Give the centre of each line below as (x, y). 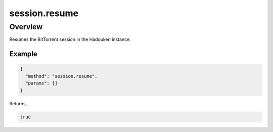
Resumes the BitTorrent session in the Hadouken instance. (70, 39)
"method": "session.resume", (62, 76)
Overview (26, 27)
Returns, (18, 103)
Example (23, 54)
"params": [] (41, 83)
